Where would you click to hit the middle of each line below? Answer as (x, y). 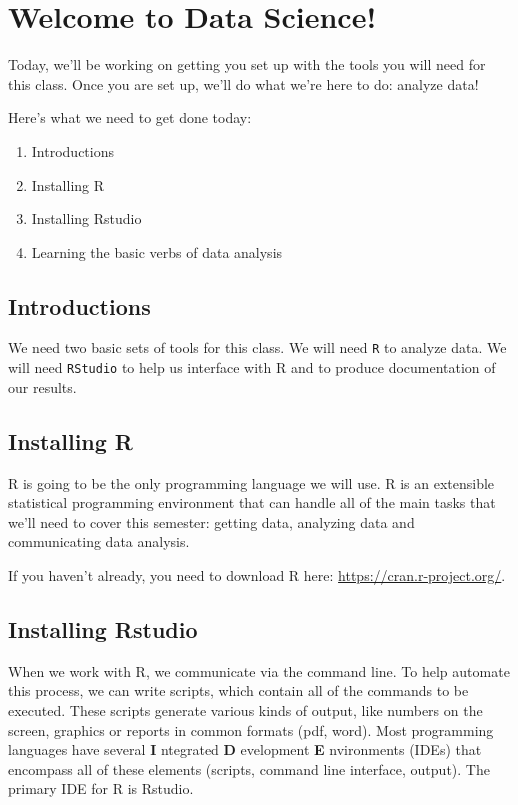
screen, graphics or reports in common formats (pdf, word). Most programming (251, 729)
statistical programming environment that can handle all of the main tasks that (252, 502)
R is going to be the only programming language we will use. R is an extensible (251, 482)
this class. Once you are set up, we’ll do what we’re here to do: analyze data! (243, 83)
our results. (42, 386)
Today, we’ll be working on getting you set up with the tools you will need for (247, 64)
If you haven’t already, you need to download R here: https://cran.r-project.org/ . (257, 574)
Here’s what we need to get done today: (130, 117)
